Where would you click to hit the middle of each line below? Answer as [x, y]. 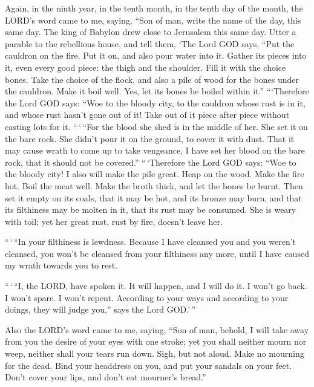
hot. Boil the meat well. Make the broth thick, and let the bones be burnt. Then [154, 185]
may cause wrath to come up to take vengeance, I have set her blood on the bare [155, 150]
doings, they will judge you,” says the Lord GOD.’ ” [100, 309]
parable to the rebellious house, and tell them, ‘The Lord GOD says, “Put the [150, 43]
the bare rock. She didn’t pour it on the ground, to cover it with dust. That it [150, 138]
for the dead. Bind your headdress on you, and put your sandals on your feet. [149, 365]
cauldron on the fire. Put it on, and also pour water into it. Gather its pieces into [156, 55]
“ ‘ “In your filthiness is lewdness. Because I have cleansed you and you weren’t [151, 242]
